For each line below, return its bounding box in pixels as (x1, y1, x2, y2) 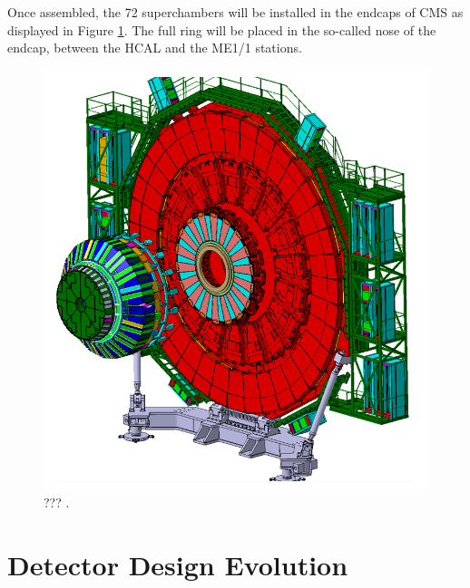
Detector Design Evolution (7, 546, 348, 583)
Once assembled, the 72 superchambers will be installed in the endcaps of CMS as (7, 3, 464, 21)
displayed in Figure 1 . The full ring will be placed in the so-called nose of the (7, 20, 436, 39)
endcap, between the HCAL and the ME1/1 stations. (7, 38, 302, 57)
